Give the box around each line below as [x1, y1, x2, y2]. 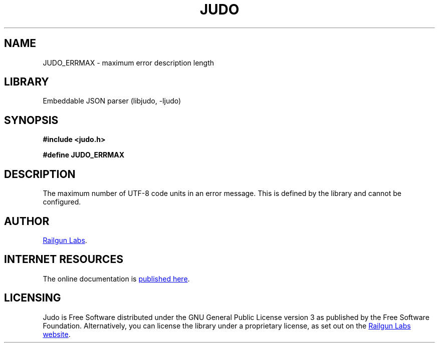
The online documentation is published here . [43, 274, 190, 283]
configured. [43, 197, 81, 206]
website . [43, 329, 71, 338]
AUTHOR [4, 214, 50, 227]
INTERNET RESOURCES [4, 253, 123, 266]
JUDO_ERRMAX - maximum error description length [43, 58, 214, 67]
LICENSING [4, 291, 61, 304]
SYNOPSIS [4, 113, 59, 126]
